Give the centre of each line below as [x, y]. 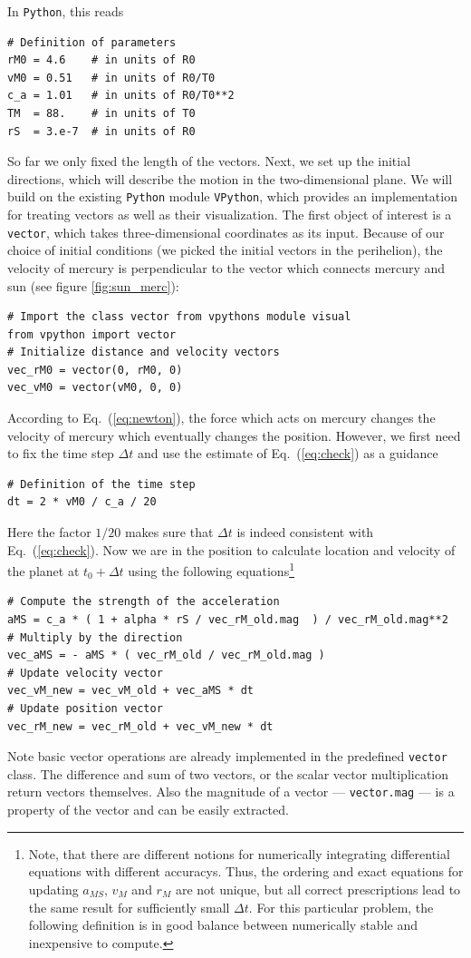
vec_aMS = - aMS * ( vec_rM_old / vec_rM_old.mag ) [166, 655]
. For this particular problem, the [341, 907]
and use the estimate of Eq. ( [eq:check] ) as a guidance [288, 453]
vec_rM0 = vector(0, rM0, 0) [95, 370]
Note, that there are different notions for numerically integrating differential [239, 853]
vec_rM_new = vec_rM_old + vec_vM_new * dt [140, 726]
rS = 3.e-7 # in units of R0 [101, 131]
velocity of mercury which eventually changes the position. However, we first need [234, 435]
